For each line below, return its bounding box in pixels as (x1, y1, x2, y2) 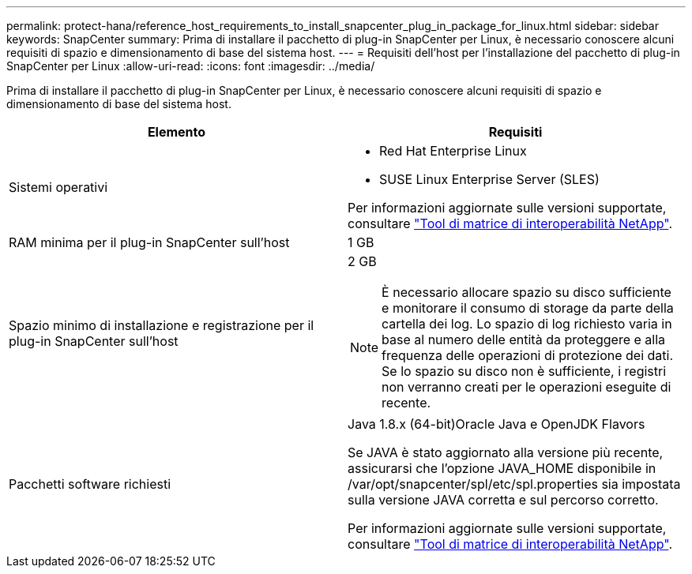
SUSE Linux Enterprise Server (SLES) (379, 171, 600, 187)
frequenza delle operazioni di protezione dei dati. (382, 347, 674, 363)
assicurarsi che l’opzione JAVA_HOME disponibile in (348, 460, 656, 476)
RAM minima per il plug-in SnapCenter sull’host (9, 234, 290, 250)
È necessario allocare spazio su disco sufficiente (382, 284, 671, 300)
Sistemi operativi (9, 179, 108, 195)
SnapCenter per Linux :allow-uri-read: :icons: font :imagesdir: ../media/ (6, 59, 375, 73)
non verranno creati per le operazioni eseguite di (382, 379, 671, 395)
